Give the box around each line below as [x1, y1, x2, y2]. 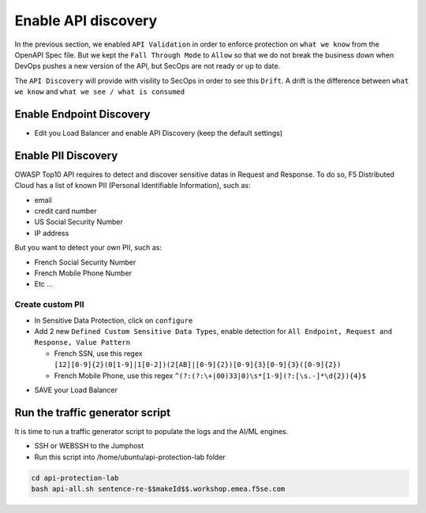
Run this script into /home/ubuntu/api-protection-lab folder [34, 452, 226, 462]
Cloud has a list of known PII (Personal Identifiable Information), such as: [14, 181, 252, 190]
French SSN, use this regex [54, 348, 143, 358]
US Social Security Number [34, 217, 124, 227]
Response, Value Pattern [34, 338, 130, 347]
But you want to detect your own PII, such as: [14, 243, 162, 253]
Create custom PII [14, 299, 84, 310]
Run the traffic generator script [14, 406, 171, 419]
